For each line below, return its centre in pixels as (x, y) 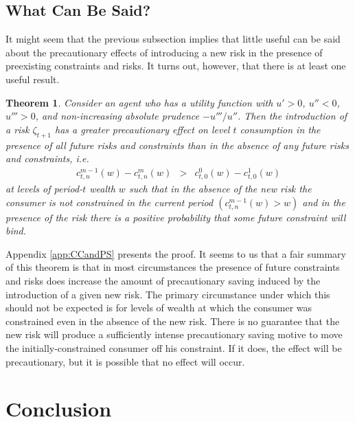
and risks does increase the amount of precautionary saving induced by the (163, 280)
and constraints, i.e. (47, 158)
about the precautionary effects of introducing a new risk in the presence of (164, 52)
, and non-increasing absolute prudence (117, 116)
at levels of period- (44, 189)
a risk (18, 129)
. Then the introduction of (293, 116)
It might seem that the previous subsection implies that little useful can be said (173, 39)
